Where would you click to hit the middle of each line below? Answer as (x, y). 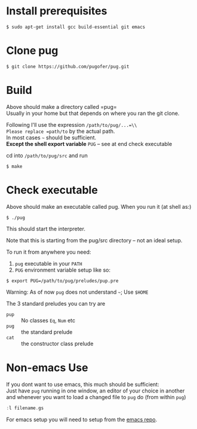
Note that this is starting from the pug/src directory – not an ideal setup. (94, 240)
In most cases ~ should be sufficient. (51, 137)
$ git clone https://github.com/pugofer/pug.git (68, 66)
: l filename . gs (25, 408)
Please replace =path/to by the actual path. (61, 131)
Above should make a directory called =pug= (62, 107)
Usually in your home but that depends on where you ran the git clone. (93, 113)
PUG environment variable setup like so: (62, 270)
